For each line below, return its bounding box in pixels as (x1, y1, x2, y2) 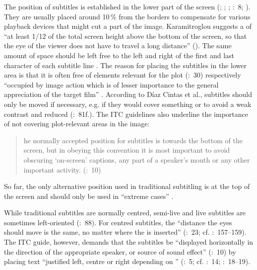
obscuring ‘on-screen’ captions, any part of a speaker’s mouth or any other (23, 154, 250, 165)
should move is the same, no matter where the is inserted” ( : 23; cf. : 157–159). (4, 227, 247, 237)
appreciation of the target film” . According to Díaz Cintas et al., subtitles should (4, 89, 252, 99)
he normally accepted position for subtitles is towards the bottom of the (23, 135, 243, 145)
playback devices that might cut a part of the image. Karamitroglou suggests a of (4, 21, 252, 31)
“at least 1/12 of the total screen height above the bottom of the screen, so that (4, 30, 247, 41)
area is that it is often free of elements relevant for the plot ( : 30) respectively (4, 70, 241, 80)
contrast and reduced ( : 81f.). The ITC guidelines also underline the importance (4, 108, 248, 119)
